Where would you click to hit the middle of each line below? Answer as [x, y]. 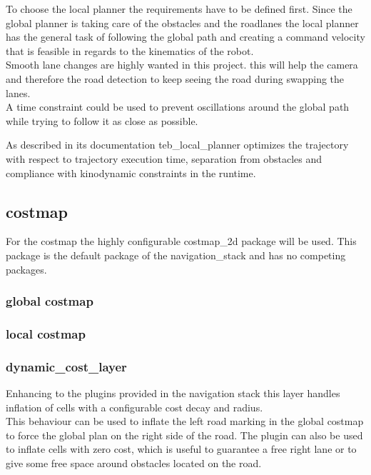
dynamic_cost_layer [66, 366]
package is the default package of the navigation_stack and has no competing [176, 255]
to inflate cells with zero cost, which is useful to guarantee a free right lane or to [181, 449]
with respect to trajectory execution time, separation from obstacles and [164, 158]
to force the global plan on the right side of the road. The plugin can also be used [184, 435]
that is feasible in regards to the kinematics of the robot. [130, 50]
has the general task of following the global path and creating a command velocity [185, 37]
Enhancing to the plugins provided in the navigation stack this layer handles [173, 393]
